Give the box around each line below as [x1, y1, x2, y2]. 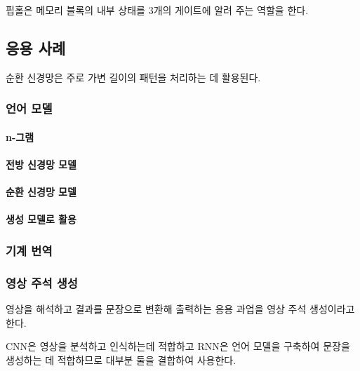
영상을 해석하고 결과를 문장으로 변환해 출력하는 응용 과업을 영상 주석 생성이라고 [6, 302, 355, 316]
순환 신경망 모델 [6, 184, 76, 199]
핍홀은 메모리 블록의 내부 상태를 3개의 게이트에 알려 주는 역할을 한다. [6, 3, 309, 17]
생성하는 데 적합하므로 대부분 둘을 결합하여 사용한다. [6, 352, 236, 367]
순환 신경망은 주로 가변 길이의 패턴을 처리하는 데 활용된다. [6, 69, 261, 84]
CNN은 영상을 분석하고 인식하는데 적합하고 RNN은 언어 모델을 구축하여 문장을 [6, 339, 350, 353]
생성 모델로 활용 [6, 212, 76, 227]
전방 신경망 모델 [6, 157, 76, 172]
